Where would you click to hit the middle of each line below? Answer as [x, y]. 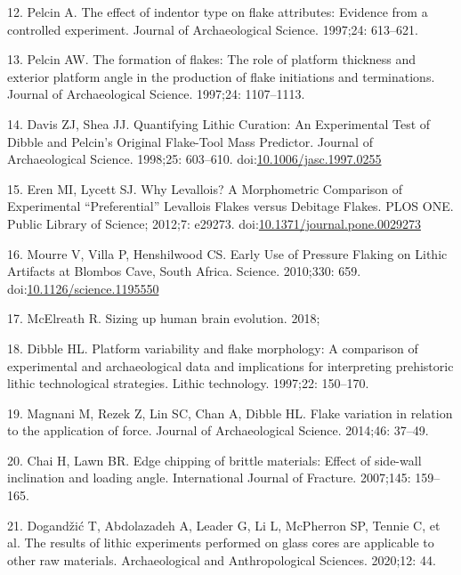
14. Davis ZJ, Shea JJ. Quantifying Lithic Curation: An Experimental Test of [219, 123]
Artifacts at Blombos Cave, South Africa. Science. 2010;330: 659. [184, 271]
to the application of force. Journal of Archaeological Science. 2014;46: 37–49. [218, 430]
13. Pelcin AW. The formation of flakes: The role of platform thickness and [212, 59]
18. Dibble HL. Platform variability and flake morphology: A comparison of [213, 348]
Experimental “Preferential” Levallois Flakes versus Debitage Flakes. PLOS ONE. [230, 206]
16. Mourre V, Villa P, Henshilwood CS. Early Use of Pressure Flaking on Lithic [227, 253]
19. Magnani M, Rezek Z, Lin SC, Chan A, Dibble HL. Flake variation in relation [230, 413]
